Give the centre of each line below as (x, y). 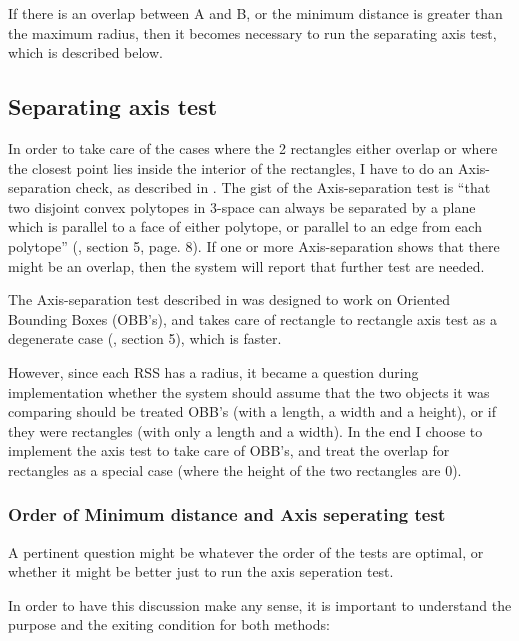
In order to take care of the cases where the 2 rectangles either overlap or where (253, 147)
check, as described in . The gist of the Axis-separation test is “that (283, 187)
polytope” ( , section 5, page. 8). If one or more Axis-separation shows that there (254, 245)
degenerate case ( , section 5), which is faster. (145, 338)
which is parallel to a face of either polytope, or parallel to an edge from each (245, 226)
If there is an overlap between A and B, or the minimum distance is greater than (255, 13)
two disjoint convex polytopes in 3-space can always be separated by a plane (242, 206)
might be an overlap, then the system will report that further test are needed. (246, 265)
